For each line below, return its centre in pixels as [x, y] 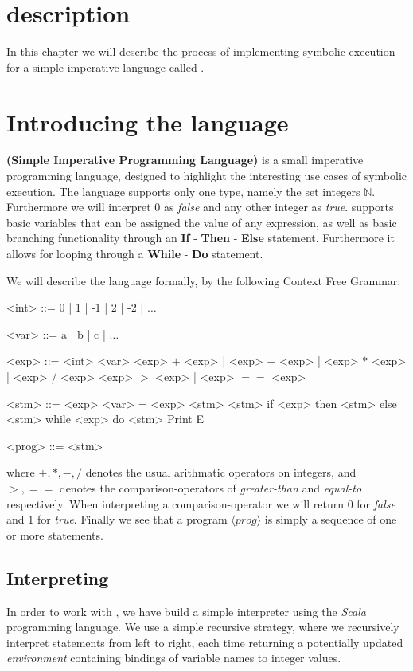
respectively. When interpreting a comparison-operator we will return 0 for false [201, 503]
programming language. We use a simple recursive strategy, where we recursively [203, 627]
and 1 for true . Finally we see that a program [117, 519]
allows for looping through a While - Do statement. [135, 253]
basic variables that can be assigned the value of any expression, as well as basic [202, 222]
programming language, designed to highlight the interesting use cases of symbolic [207, 176]
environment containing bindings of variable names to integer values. [174, 658]
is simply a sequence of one [331, 519]
